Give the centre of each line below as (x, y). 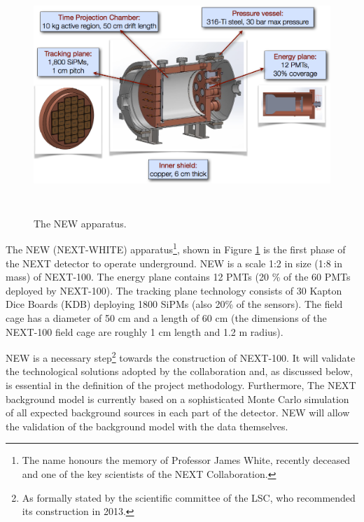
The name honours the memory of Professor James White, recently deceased (186, 460)
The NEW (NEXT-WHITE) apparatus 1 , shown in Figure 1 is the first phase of (176, 248)
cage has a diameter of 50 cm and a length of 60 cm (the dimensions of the (166, 317)
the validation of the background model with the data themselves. (147, 426)
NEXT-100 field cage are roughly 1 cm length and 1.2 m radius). (145, 331)
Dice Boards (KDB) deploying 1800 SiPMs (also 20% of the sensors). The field (174, 304)
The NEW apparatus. (80, 223)
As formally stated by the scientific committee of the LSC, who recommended (189, 497)
